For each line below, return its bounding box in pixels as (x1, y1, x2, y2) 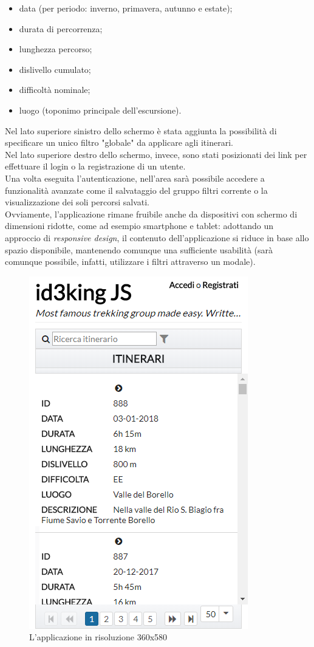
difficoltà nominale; (19, 83, 90, 96)
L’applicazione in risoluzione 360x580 (29, 631, 168, 643)
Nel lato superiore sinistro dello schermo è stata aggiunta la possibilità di (5, 124, 277, 137)
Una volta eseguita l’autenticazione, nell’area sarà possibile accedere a (5, 171, 265, 184)
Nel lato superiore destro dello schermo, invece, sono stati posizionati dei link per (5, 148, 307, 160)
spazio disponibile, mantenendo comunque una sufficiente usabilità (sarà (5, 243, 273, 256)
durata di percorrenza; (19, 22, 103, 35)
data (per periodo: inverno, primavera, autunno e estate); (19, 2, 233, 14)
